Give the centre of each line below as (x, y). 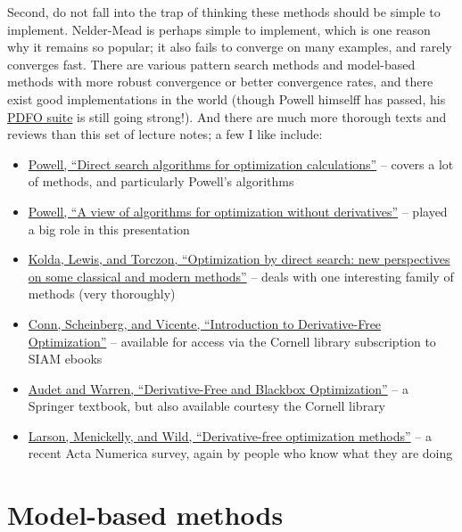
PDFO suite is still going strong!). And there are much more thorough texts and (227, 116)
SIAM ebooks (65, 359)
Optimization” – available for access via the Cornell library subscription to (232, 341)
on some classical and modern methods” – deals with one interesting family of (241, 276)
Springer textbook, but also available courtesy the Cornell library (207, 406)
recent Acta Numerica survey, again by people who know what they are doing (240, 453)
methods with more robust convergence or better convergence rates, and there (220, 82)
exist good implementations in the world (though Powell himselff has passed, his (227, 98)
